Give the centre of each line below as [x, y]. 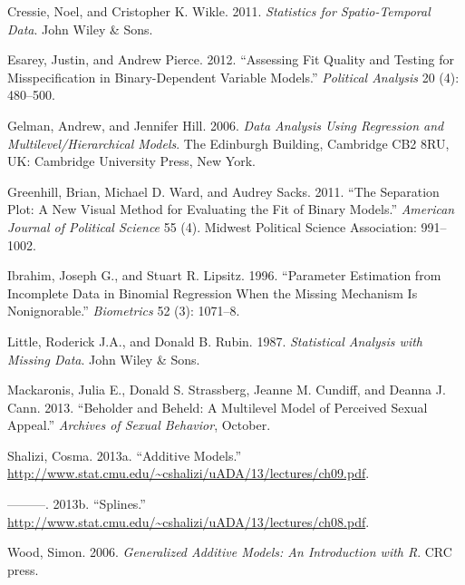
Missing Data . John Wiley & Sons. [104, 359]
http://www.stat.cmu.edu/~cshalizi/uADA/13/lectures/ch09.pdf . [189, 473]
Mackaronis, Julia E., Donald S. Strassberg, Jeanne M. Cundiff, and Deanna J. [227, 390]
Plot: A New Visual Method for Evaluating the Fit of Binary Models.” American [231, 209]
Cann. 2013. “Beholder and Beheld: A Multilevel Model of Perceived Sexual [218, 407]
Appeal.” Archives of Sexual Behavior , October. [139, 425]
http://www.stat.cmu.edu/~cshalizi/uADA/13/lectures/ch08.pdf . [189, 521]
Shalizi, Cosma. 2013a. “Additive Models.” [124, 455]
